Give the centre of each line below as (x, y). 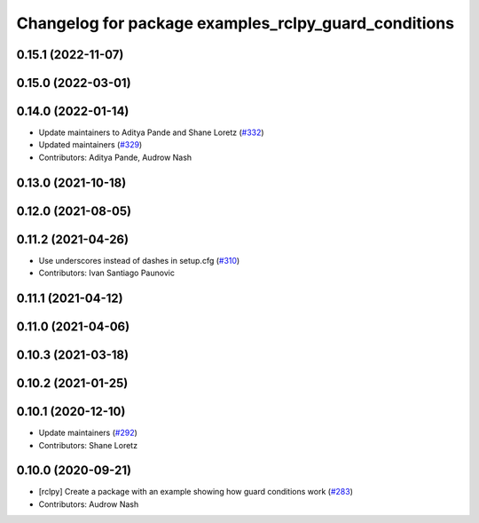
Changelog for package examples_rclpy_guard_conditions (236, 23)
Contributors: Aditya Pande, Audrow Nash (115, 157)
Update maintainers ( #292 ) (88, 433)
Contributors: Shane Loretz (88, 445)
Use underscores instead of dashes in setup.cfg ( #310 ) (139, 260)
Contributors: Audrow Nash (89, 504)
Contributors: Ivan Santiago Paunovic (106, 273)
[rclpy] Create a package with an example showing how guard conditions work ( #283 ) (196, 492)
